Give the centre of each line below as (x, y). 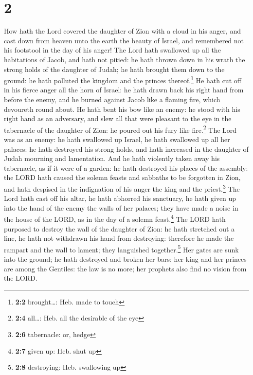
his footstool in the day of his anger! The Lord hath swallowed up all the (112, 50)
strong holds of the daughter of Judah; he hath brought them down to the (114, 69)
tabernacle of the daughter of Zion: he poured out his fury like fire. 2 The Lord (120, 129)
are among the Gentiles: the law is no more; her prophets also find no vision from (125, 268)
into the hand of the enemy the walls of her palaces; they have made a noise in (121, 207)
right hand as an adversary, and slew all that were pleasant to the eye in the (118, 118)
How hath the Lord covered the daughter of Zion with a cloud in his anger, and (122, 31)
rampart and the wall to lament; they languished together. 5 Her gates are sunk (121, 249)
